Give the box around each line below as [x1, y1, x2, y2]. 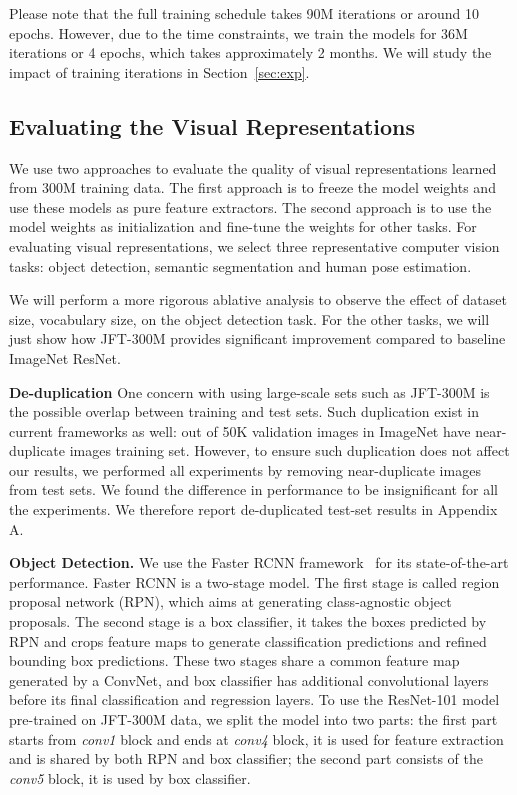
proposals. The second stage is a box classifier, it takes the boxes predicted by [9, 611, 487, 632]
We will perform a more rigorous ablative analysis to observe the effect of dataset [9, 289, 507, 310]
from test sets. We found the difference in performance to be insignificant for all [9, 479, 498, 500]
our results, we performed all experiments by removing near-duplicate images [9, 459, 481, 480]
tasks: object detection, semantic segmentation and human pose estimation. [9, 255, 472, 276]
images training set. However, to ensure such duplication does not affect [69, 440, 510, 461]
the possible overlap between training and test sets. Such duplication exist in [9, 401, 479, 422]
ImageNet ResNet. [9, 347, 121, 368]
